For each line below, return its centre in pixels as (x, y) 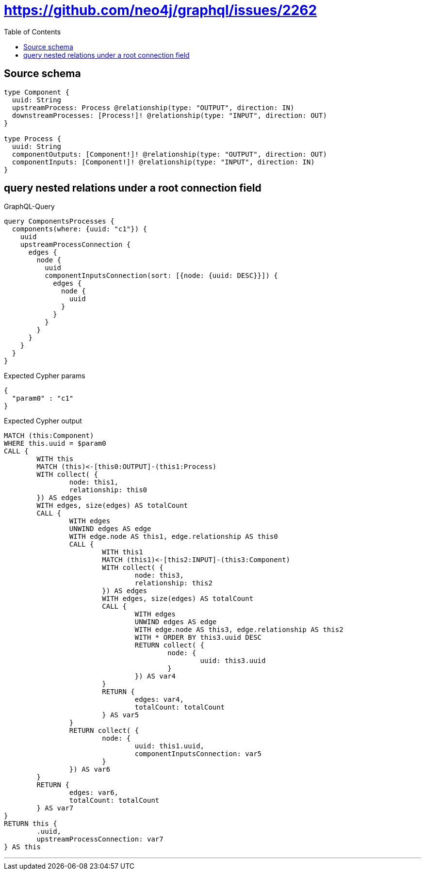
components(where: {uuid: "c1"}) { (80, 229)
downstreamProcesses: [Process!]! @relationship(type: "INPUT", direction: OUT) (169, 115)
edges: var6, (94, 793)
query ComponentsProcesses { (59, 221)
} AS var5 (121, 715)
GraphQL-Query (29, 207)
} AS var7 (55, 808)
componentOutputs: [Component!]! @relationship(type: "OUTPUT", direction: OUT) (169, 154)
